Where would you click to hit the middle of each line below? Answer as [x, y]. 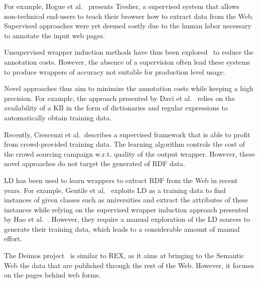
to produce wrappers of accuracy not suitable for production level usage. [115, 71]
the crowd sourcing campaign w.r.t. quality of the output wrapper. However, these [130, 153]
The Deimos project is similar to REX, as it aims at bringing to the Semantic [124, 255]
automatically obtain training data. [58, 117]
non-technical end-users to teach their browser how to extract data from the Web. [129, 16]
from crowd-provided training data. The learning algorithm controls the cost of [125, 144]
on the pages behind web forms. [53, 275]
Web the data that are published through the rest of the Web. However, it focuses [129, 265]
